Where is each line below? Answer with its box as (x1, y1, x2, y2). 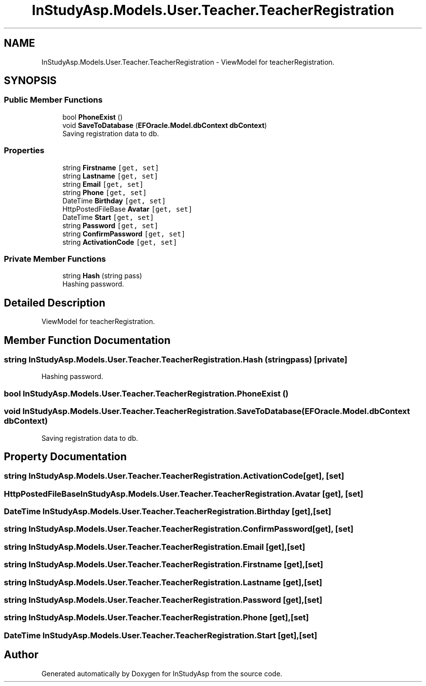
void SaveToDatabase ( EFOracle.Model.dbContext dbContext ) (62, 121, 267, 129)
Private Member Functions (4, 253, 106, 264)
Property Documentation (4, 450, 127, 463)
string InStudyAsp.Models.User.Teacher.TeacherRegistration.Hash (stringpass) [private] (4, 355, 348, 364)
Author (4, 649, 38, 661)
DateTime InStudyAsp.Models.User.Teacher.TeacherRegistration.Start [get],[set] (4, 630, 318, 640)
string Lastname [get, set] (62, 171, 159, 180)
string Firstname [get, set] (62, 163, 159, 172)
